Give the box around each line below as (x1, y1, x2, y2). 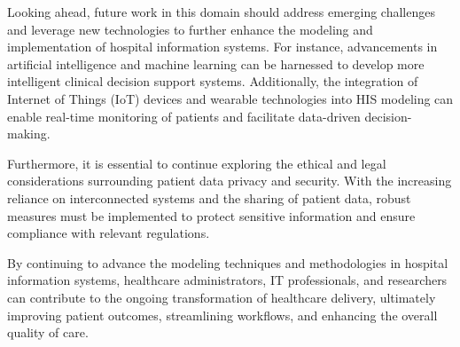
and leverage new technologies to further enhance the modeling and (7, 20, 373, 38)
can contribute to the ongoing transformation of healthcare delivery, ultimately (7, 288, 436, 306)
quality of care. (7, 323, 89, 342)
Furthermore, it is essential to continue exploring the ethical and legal (7, 154, 386, 172)
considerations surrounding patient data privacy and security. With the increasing (7, 171, 452, 190)
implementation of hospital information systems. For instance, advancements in (7, 37, 438, 56)
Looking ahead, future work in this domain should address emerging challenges (7, 3, 435, 20)
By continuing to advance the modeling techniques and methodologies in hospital (7, 253, 448, 272)
